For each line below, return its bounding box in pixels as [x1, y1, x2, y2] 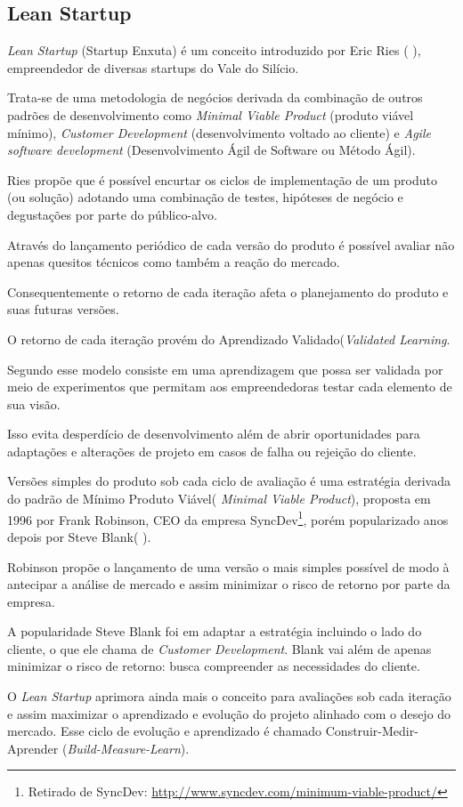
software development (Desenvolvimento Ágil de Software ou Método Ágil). [7, 141, 416, 159]
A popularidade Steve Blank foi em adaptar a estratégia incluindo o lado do [7, 622, 422, 641]
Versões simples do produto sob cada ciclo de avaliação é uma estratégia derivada [7, 472, 451, 490]
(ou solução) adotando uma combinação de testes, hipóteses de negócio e [7, 188, 403, 206]
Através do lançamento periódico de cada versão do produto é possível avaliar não [7, 235, 455, 254]
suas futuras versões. [7, 300, 119, 319]
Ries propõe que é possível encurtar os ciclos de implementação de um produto [7, 170, 437, 189]
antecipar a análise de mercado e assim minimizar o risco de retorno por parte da [7, 575, 451, 593]
